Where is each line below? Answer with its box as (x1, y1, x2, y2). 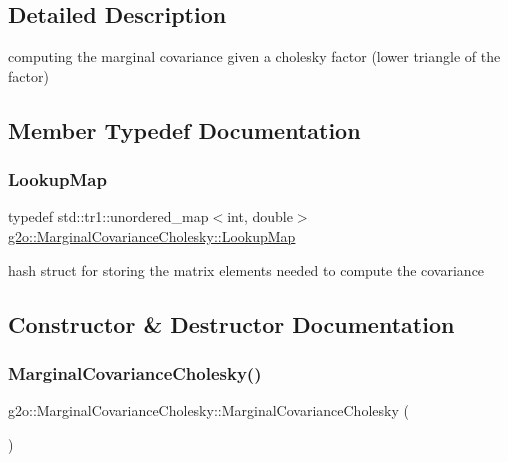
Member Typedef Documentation (8, 114, 361, 145)
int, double (227, 206, 293, 227)
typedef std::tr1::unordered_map (8, 206, 209, 227)
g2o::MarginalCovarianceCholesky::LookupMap (8, 225, 296, 246)
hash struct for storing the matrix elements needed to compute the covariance (8, 259, 485, 280)
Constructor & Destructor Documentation (8, 308, 455, 339)
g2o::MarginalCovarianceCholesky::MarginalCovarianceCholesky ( (8, 400, 409, 421)
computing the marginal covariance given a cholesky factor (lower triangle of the (8, 46, 501, 67)
